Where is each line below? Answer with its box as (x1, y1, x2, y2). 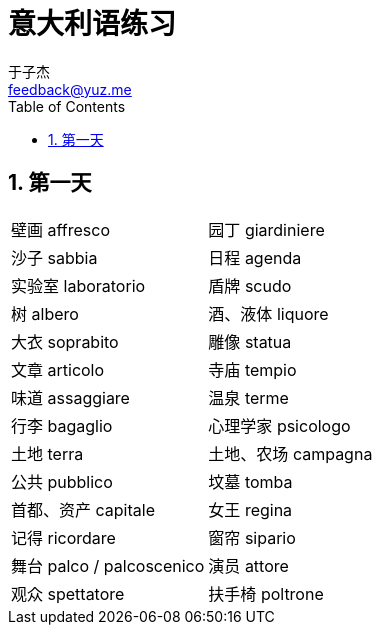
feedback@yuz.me (8, 80, 132, 98)
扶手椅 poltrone (208, 583, 324, 604)
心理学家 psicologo (208, 415, 351, 436)
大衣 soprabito (11, 331, 119, 352)
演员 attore (208, 555, 289, 576)
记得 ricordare (11, 527, 116, 548)
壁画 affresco (11, 219, 110, 240)
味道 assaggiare (11, 387, 130, 408)
